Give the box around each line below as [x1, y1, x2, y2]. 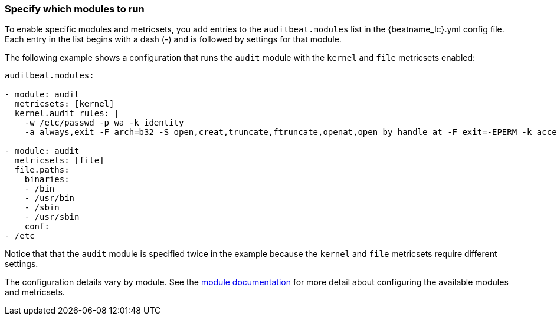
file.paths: [14, 165, 70, 175]
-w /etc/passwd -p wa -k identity [24, 118, 184, 128]
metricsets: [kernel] [14, 99, 114, 109]
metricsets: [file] [14, 156, 104, 166]
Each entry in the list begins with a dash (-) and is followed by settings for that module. [5, 34, 342, 45]
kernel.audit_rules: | [14, 108, 119, 118]
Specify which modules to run [5, 3, 145, 15]
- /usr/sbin [24, 212, 80, 222]
